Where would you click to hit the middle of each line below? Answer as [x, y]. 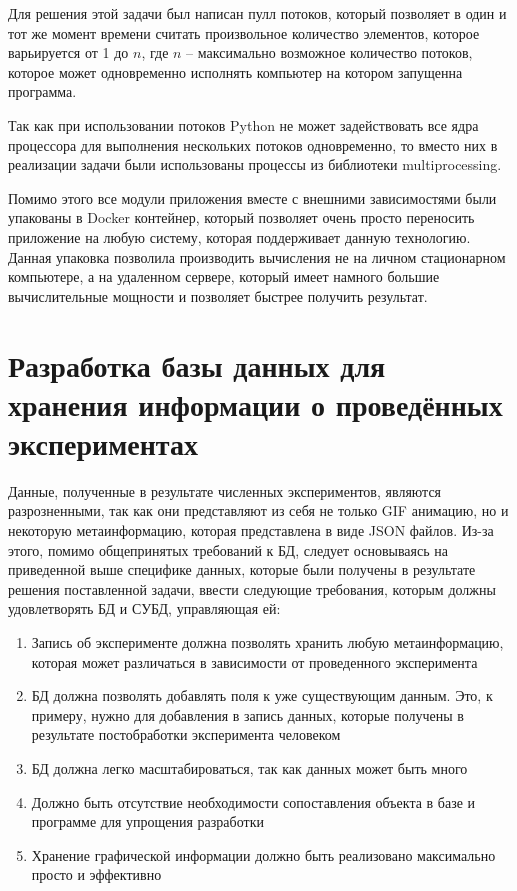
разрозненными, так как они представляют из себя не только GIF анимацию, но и [258, 510]
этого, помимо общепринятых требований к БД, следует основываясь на [228, 549]
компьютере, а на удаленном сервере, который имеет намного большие [224, 276]
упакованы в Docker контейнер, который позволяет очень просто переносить [241, 217]
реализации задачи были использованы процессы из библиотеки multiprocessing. [255, 164]
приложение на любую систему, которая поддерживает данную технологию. [239, 236]
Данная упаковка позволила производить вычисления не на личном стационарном [257, 256]
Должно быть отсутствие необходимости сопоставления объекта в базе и [253, 801]
